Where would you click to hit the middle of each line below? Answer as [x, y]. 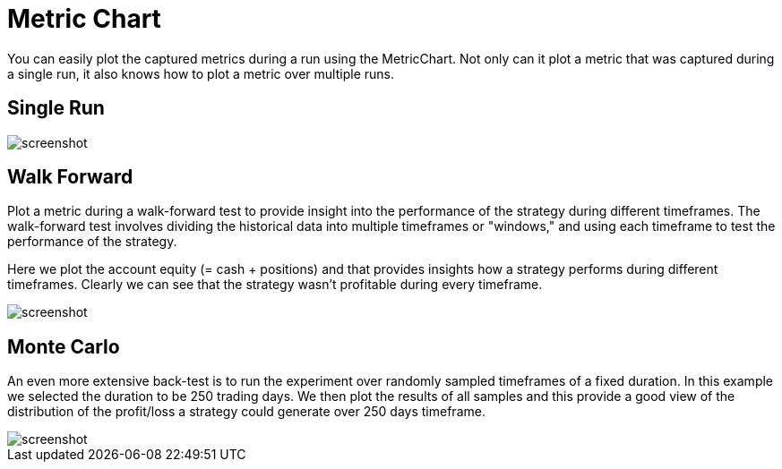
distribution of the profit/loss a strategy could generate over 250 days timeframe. [246, 412]
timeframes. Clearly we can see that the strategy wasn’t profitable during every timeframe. [275, 285]
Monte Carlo [64, 346]
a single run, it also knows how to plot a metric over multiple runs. [201, 73]
